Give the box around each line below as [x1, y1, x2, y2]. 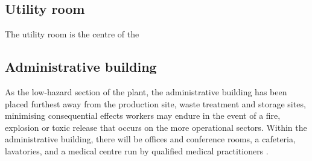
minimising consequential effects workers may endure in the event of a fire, [5, 109, 281, 122]
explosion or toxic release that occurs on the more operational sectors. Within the [5, 121, 307, 133]
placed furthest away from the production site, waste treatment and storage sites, [5, 97, 306, 110]
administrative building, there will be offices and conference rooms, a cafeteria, [5, 133, 296, 145]
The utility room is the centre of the [5, 28, 139, 40]
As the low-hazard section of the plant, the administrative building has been [5, 86, 287, 98]
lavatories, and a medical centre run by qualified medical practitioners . [5, 144, 269, 157]
